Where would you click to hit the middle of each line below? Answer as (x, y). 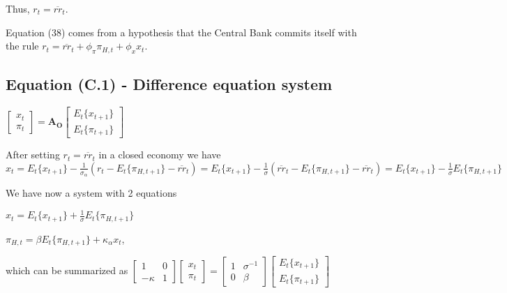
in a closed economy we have (160, 155)
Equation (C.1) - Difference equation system (169, 84)
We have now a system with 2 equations (91, 192)
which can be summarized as (67, 270)
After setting (33, 155)
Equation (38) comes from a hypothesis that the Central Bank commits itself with (181, 32)
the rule (22, 46)
